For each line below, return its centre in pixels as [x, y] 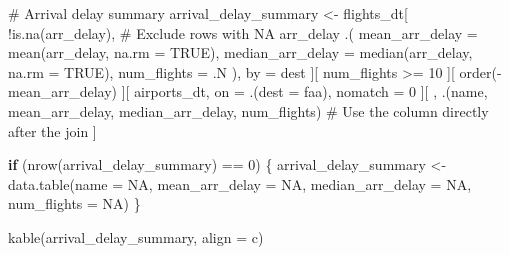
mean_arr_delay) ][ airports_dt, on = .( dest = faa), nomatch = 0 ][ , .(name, [248, 91]
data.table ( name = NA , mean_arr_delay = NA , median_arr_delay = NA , [240, 183]
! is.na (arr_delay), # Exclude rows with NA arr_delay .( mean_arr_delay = [243, 32]
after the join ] [52, 130]
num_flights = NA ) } [74, 203]
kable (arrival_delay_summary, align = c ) [136, 236]
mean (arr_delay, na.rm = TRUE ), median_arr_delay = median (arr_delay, [240, 52]
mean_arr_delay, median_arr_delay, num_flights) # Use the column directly [248, 110]
